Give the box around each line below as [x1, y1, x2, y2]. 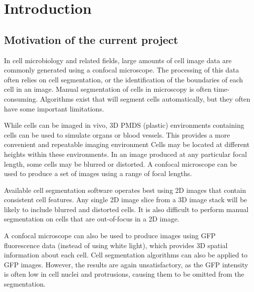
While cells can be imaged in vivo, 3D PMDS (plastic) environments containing [4, 120, 244, 130]
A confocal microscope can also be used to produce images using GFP [4, 230, 216, 241]
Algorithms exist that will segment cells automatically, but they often [40, 93, 251, 104]
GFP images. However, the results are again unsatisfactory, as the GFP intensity [4, 259, 249, 269]
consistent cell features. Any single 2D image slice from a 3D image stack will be [4, 194, 247, 205]
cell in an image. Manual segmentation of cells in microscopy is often [4, 84, 212, 94]
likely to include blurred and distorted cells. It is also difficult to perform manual [4, 204, 249, 214]
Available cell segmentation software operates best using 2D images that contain [4, 184, 246, 195]
